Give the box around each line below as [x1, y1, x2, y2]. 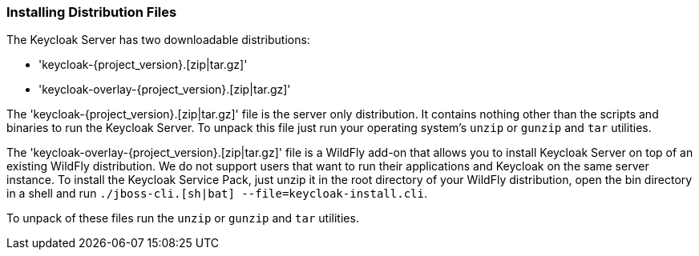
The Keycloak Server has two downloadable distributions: [6, 33, 310, 47]
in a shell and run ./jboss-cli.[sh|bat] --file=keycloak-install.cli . [6, 186, 427, 201]
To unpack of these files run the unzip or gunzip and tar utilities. [6, 211, 359, 226]
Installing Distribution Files [6, 4, 177, 20]
